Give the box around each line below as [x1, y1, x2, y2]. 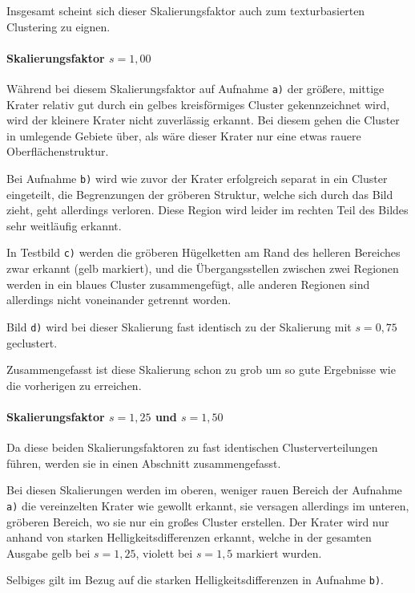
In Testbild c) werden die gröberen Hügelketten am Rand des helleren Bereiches [6, 244, 401, 261]
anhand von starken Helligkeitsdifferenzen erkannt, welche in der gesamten [6, 529, 372, 546]
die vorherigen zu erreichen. [6, 376, 142, 393]
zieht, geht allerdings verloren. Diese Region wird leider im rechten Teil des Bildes [6, 201, 409, 218]
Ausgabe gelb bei [6, 544, 91, 561]
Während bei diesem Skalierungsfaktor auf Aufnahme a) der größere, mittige [6, 79, 385, 96]
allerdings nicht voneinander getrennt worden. [6, 291, 232, 308]
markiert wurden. [236, 544, 322, 561]
